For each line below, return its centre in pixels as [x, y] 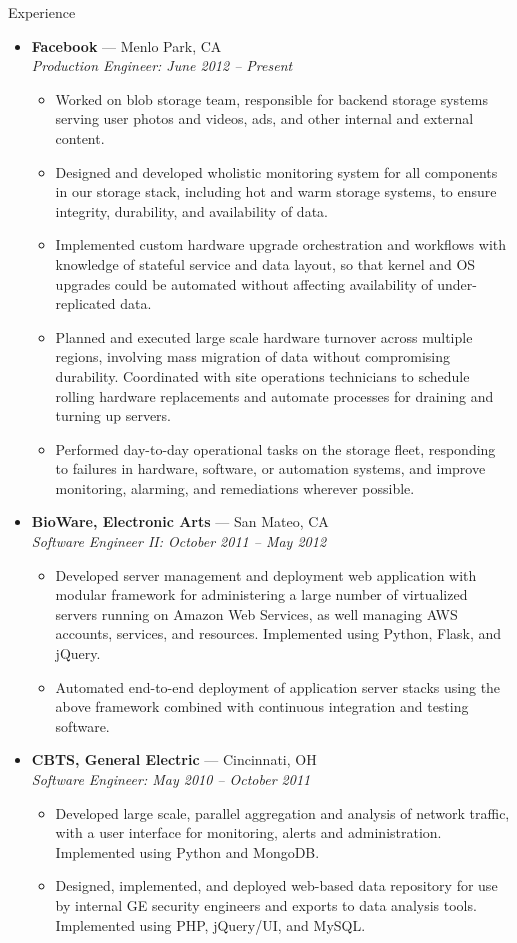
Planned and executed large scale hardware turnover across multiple [264, 336]
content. [80, 137]
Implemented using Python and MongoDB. [187, 851]
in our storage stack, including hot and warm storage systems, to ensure [276, 191]
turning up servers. [113, 415]
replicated [85, 303]
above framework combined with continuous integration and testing [262, 706]
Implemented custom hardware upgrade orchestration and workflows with [280, 244]
